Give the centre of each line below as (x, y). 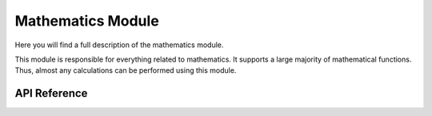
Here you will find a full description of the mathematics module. (119, 45)
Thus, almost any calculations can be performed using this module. (126, 70)
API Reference (51, 93)
